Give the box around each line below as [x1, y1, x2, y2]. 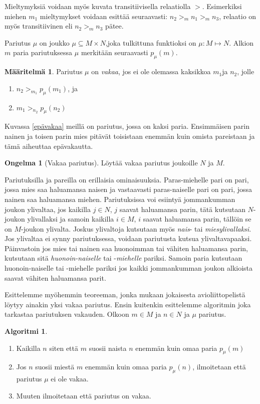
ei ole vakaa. [51, 373, 89, 384]
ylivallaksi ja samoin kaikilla [27, 214, 114, 224]
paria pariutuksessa [13, 47, 73, 58]
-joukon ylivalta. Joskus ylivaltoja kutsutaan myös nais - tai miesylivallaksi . [21, 223, 251, 234]
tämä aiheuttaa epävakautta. [5, 140, 93, 151]
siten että [49, 342, 79, 353]
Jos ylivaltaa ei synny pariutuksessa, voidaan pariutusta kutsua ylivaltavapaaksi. [5, 233, 252, 244]
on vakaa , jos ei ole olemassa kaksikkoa [91, 66, 211, 77]
